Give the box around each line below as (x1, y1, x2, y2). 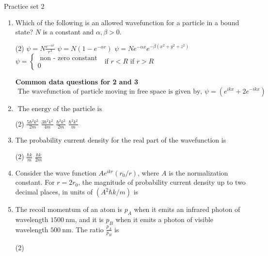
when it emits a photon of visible (115, 214, 214, 224)
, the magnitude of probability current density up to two (78, 177, 246, 187)
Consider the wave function (15, 167, 96, 177)
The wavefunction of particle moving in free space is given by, (17, 88, 203, 95)
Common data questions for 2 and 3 (15, 76, 138, 86)
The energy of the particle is (17, 105, 102, 112)
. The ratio (71, 224, 104, 234)
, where (137, 167, 159, 177)
